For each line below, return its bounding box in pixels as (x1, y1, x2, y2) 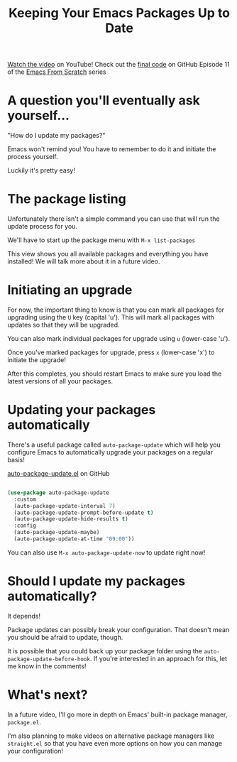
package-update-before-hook (7, 655, 91, 663)
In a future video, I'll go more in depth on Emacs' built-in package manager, (7, 710, 228, 719)
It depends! (7, 611, 41, 620)
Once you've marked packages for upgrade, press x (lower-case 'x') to (7, 348, 215, 356)
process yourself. (7, 153, 58, 161)
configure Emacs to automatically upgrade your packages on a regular (7, 447, 214, 456)
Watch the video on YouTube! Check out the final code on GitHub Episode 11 (7, 60, 230, 69)
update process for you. (7, 222, 78, 231)
